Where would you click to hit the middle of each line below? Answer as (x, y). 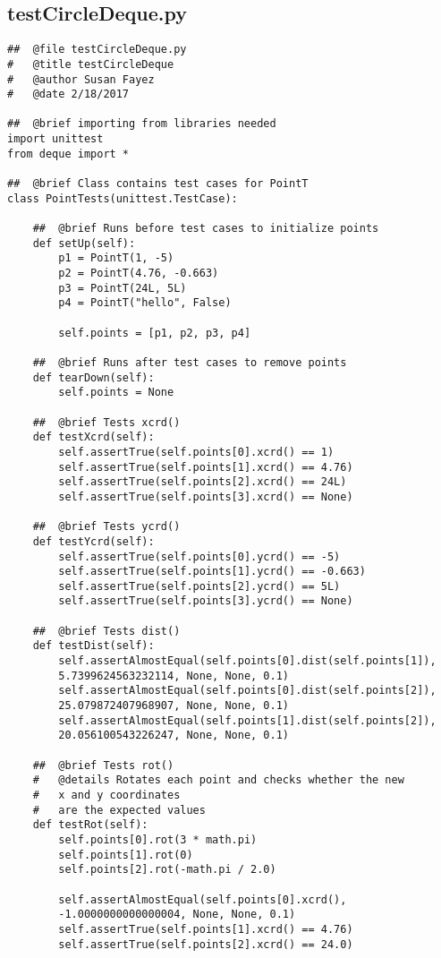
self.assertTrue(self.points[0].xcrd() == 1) (196, 452)
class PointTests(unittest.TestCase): (123, 198)
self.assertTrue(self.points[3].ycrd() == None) (206, 601)
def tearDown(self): (93, 377)
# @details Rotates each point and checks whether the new (218, 780)
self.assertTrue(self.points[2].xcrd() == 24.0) (206, 944)
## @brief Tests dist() (106, 631)
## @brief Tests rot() (103, 765)
